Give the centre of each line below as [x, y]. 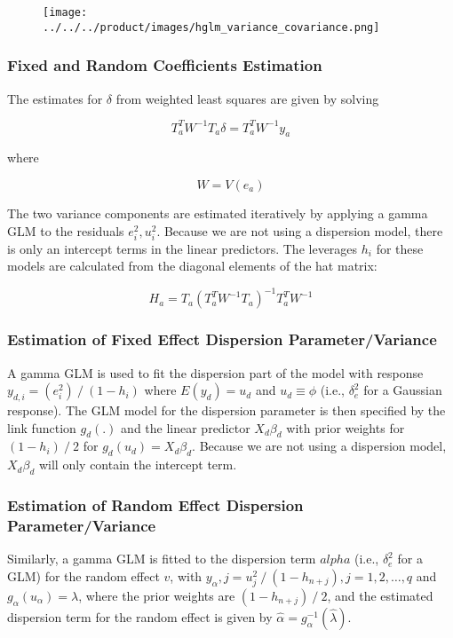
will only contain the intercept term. [138, 465]
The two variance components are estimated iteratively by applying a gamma [218, 213]
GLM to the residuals [66, 230]
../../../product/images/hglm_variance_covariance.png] [211, 27]
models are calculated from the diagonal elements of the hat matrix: [192, 266]
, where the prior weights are [157, 595]
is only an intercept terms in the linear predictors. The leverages [183, 248]
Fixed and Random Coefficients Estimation [165, 65]
